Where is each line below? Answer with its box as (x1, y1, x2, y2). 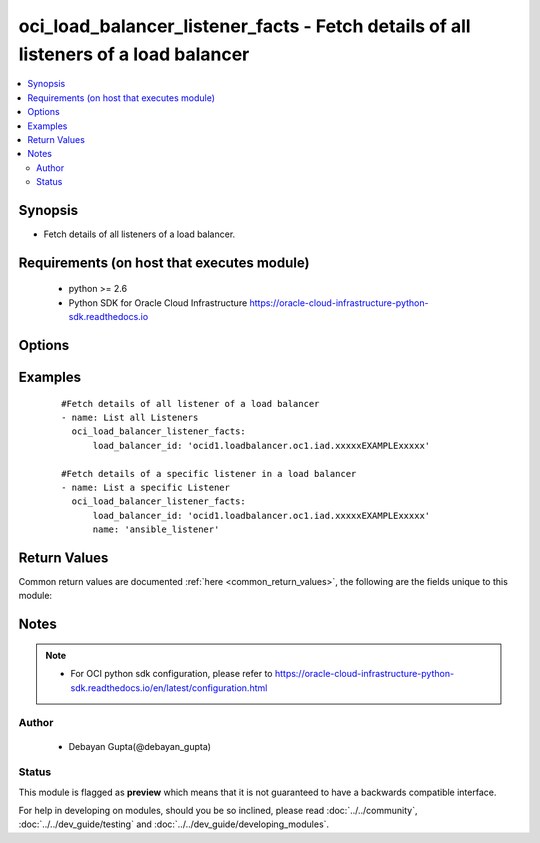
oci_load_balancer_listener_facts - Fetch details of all (18, 15, 471, 37)
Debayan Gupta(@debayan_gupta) (68, 740, 212, 752)
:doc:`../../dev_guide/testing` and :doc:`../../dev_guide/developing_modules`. (18, 818, 330, 830)
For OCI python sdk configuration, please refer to (70, 668, 273, 680)
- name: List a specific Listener (61, 481, 230, 493)
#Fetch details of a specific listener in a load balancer (61, 468, 357, 479)
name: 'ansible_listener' (92, 524, 220, 535)
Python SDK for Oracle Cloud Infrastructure (68, 296, 248, 309)
